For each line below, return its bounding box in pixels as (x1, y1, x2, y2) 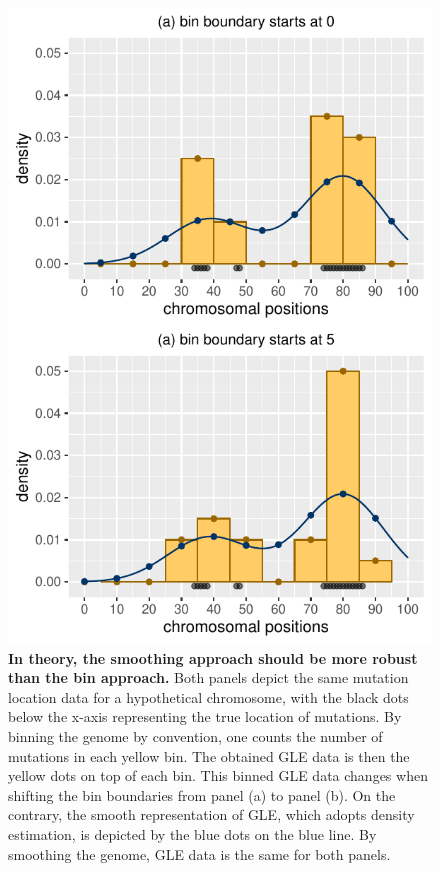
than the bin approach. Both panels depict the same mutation (8, 667, 409, 688)
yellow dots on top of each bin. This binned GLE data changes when (8, 765, 428, 786)
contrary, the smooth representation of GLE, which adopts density (8, 804, 415, 825)
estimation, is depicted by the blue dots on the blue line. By (8, 823, 377, 844)
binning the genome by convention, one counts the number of (8, 725, 383, 746)
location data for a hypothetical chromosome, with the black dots (8, 686, 409, 707)
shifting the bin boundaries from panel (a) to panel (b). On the (8, 784, 396, 805)
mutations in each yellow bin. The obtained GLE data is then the (8, 745, 410, 766)
